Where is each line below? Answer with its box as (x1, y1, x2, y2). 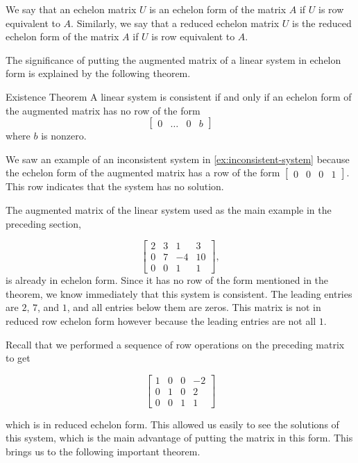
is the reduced (292, 15, 352, 30)
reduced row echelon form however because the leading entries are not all (6, 314, 316, 328)
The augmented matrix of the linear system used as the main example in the (6, 202, 332, 217)
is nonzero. (41, 128, 87, 143)
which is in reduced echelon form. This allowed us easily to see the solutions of (6, 416, 339, 431)
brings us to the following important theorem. (6, 444, 201, 459)
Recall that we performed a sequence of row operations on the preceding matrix (6, 337, 345, 351)
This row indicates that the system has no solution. (6, 179, 224, 194)
